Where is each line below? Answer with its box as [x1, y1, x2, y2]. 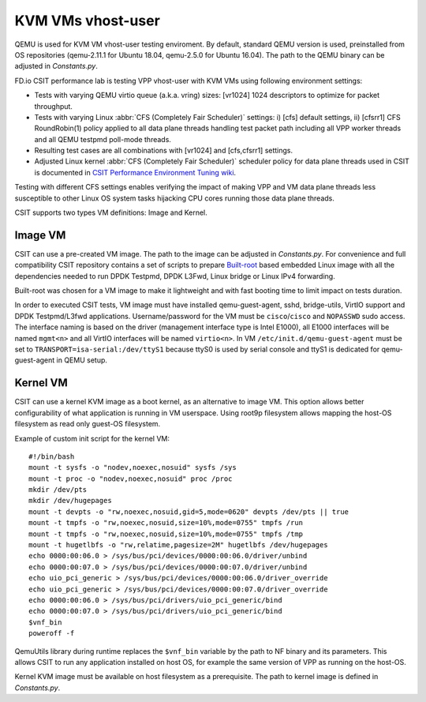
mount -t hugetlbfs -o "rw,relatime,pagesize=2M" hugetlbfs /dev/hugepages [28, 541, 328, 550]
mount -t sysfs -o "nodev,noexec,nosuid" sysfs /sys [28, 463, 237, 472]
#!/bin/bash [28, 452, 75, 461]
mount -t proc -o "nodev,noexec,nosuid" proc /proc [28, 474, 233, 483]
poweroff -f [28, 629, 75, 638]
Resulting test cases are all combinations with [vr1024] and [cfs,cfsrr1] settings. [34, 146, 293, 156]
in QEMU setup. [56, 355, 108, 365]
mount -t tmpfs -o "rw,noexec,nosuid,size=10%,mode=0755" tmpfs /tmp [28, 529, 304, 539]
